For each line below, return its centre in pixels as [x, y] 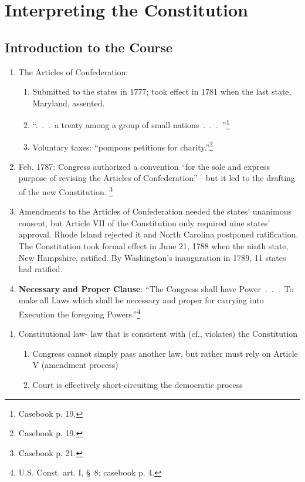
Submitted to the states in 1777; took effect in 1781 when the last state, [162, 91]
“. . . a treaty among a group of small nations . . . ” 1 [131, 124]
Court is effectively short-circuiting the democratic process [138, 385]
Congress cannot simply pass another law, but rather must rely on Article [165, 353]
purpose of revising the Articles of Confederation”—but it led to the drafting [157, 178]
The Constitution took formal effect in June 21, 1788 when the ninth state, [153, 246]
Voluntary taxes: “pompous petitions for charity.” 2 [123, 146]
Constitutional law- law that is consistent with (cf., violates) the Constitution [158, 334]
